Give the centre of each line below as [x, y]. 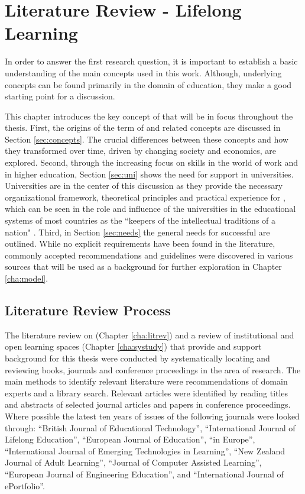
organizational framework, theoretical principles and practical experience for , [145, 197]
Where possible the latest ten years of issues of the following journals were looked [152, 416]
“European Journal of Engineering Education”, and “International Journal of [144, 474]
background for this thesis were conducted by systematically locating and [137, 358]
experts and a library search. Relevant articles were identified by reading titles [147, 393]
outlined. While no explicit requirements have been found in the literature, [140, 243]
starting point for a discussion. [60, 96]
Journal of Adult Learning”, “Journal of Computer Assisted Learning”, [133, 462]
